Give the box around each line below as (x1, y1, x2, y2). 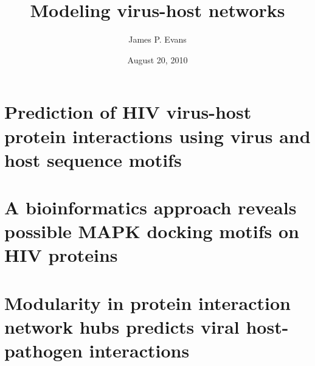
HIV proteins (4, 242, 118, 267)
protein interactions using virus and (4, 123, 311, 148)
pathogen (4, 338, 83, 363)
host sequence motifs (4, 147, 182, 172)
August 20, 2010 (127, 53, 188, 66)
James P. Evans (128, 33, 187, 46)
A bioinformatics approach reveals (4, 195, 297, 220)
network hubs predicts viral (4, 314, 240, 339)
